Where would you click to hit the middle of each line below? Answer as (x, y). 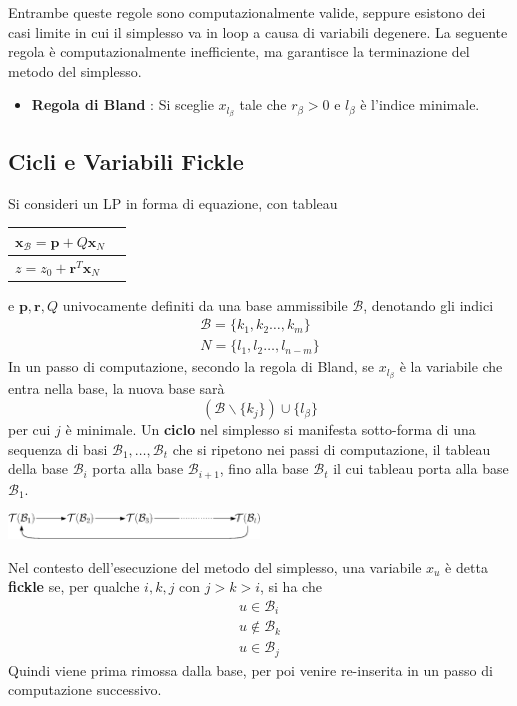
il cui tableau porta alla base (421, 468)
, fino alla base (264, 468)
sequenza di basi (58, 448)
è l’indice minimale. (420, 104)
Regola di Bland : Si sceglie (122, 104)
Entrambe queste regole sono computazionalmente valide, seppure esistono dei (247, 12)
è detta (466, 566)
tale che (263, 104)
